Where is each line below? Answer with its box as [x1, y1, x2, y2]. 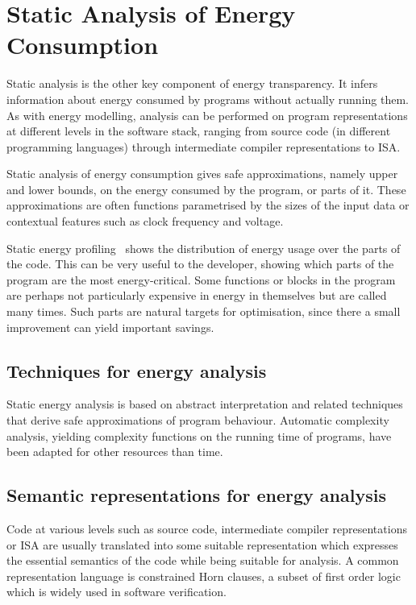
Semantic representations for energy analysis [6, 483, 386, 508]
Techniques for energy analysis [6, 358, 267, 383]
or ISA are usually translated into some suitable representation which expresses [6, 536, 398, 553]
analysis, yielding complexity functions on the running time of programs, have [6, 427, 392, 444]
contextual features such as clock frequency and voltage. [6, 213, 284, 230]
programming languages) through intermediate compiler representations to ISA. [6, 138, 401, 155]
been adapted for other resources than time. [6, 443, 223, 460]
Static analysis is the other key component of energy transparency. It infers [6, 75, 378, 92]
